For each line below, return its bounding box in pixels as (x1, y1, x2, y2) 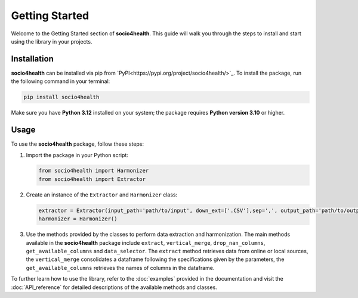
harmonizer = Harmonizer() (38, 216, 118, 222)
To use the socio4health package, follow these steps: (11, 140, 144, 148)
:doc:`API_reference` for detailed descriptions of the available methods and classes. (11, 284, 217, 291)
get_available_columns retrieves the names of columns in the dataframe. (26, 264, 215, 271)
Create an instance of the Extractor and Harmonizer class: (26, 191, 178, 198)
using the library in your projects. (11, 38, 92, 45)
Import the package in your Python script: (26, 151, 128, 158)
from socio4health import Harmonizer (38, 167, 149, 174)
